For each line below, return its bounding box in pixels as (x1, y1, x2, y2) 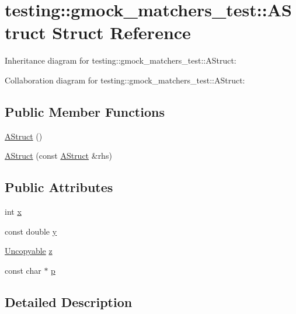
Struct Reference (52, 20, 191, 44)
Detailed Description (5, 292, 133, 310)
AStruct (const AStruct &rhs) (5, 149, 112, 162)
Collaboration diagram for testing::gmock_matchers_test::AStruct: (5, 74, 245, 86)
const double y (5, 225, 57, 237)
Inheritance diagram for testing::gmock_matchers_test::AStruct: (5, 54, 236, 67)
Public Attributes (5, 178, 113, 196)
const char (5, 264, 41, 276)
